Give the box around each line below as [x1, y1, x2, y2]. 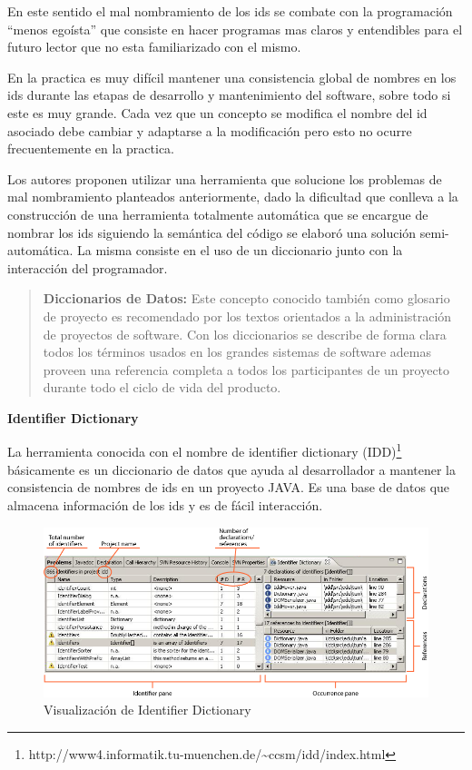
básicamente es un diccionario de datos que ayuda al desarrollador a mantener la [7, 459, 456, 479]
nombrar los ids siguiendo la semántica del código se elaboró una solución [7, 222, 417, 242]
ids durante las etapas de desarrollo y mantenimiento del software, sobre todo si [7, 85, 451, 104]
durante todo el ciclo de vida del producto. [43, 378, 281, 397]
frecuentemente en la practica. [7, 139, 175, 158]
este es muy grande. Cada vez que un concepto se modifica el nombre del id [7, 103, 428, 122]
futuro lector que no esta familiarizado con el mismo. [7, 37, 301, 56]
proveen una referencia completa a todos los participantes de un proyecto [43, 360, 450, 379]
